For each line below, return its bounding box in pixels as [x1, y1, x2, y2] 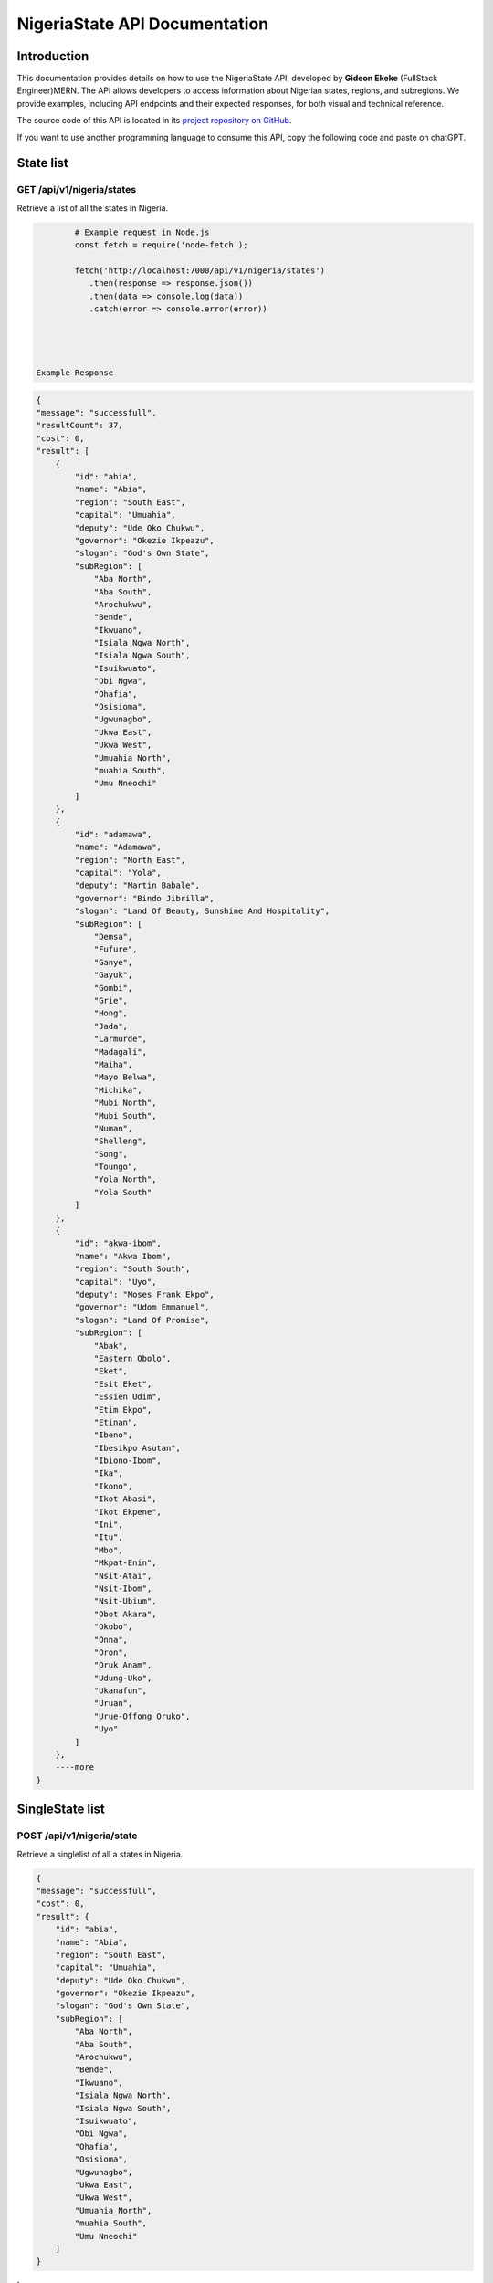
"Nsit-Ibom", [93, 1583, 152, 1594]
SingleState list [16, 1802, 105, 1817]
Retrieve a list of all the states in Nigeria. [16, 202, 169, 214]
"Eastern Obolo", [93, 1352, 172, 1363]
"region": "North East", [74, 855, 186, 865]
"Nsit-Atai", [93, 1571, 152, 1581]
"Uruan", [93, 1699, 133, 1709]
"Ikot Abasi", [93, 1494, 157, 1504]
